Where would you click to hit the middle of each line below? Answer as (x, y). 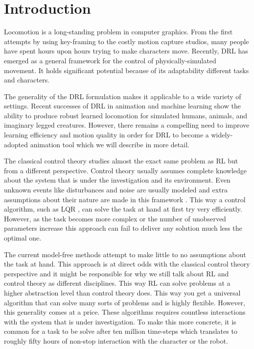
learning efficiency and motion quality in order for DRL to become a (106, 135)
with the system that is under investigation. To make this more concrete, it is (120, 321)
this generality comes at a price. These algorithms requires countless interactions (125, 312)
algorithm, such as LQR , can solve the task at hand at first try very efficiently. (123, 209)
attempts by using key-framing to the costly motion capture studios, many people (127, 41)
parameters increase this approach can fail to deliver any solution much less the (123, 228)
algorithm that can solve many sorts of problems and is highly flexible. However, (125, 302)
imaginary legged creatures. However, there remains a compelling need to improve (127, 125)
